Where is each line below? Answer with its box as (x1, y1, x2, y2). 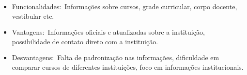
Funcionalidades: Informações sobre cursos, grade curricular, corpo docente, (12, 1, 237, 11)
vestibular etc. (12, 11, 54, 21)
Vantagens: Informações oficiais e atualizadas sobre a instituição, (12, 27, 205, 37)
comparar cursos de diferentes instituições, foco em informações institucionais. (12, 62, 244, 72)
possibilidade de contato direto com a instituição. (12, 36, 158, 46)
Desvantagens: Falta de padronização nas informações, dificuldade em (12, 52, 219, 62)
